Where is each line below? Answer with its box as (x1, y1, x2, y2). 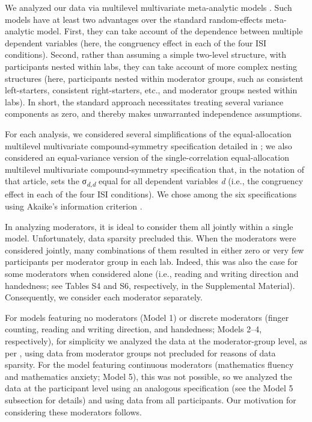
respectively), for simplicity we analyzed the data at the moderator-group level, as (5, 334, 307, 347)
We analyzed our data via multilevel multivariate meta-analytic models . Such (5, 1, 292, 13)
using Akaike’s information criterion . (5, 200, 142, 213)
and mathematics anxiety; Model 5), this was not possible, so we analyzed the (5, 370, 292, 382)
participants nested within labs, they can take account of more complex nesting (5, 60, 298, 72)
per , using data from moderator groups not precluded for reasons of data (5, 346, 276, 359)
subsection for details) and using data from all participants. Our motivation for (5, 393, 296, 406)
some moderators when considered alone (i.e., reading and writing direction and (5, 267, 299, 279)
